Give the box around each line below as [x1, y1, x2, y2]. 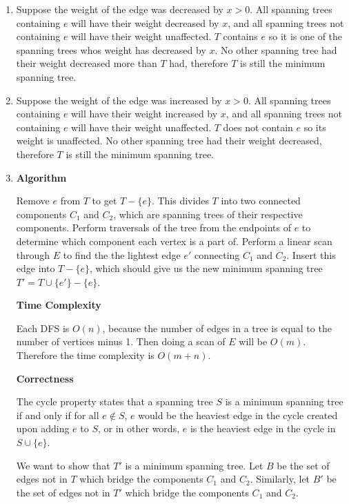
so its [303, 119, 326, 134]
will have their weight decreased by [71, 15, 219, 30]
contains [223, 29, 258, 43]
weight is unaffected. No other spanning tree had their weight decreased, [16, 133, 322, 148]
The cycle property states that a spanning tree [16, 394, 213, 409]
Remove [16, 193, 50, 208]
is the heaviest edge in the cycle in [190, 421, 336, 436]
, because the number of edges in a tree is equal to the [102, 320, 332, 335]
